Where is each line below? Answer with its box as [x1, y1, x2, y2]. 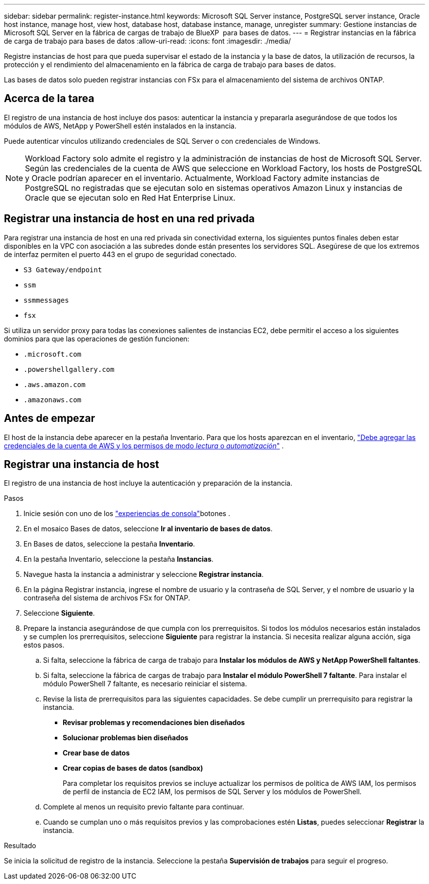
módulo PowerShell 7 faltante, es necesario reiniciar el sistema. [43, 679, 247, 688]
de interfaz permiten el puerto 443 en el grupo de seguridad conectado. [4, 250, 237, 259]
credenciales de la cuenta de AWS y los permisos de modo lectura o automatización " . [4, 441, 284, 450]
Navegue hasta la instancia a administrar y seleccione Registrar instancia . [24, 570, 264, 579]
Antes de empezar [4, 412, 95, 425]
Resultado [4, 841, 36, 850]
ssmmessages [24, 296, 69, 304]
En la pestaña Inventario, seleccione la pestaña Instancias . [24, 555, 214, 564]
